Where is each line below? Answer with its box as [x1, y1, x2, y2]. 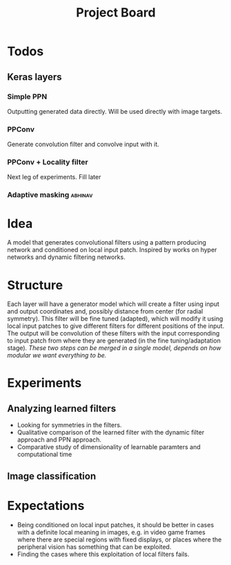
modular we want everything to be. [7, 351, 107, 360]
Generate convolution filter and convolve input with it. [7, 140, 160, 149]
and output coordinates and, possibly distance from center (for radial [7, 307, 203, 316]
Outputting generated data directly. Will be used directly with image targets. [7, 107, 223, 115]
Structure [7, 277, 63, 293]
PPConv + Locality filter [7, 157, 88, 167]
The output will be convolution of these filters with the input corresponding [7, 329, 220, 338]
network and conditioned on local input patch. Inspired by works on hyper [7, 246, 217, 254]
